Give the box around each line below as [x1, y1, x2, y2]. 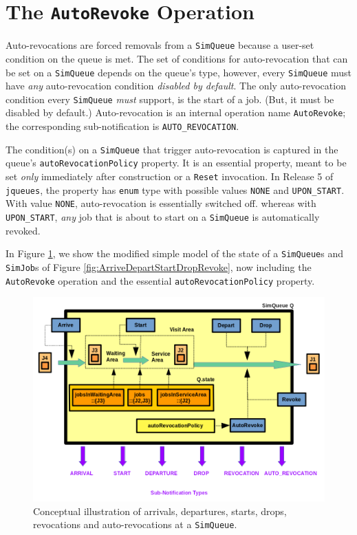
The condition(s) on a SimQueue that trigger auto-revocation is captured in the [6, 142, 338, 156]
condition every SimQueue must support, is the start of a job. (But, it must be [6, 91, 334, 106]
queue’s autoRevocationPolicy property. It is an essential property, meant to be [6, 155, 347, 170]
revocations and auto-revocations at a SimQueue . [33, 517, 237, 532]
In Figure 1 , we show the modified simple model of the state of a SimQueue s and [6, 246, 344, 261]
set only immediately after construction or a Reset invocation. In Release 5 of [6, 169, 334, 184]
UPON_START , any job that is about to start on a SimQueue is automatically [6, 210, 320, 223]
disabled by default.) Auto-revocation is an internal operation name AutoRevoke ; [6, 105, 346, 120]
